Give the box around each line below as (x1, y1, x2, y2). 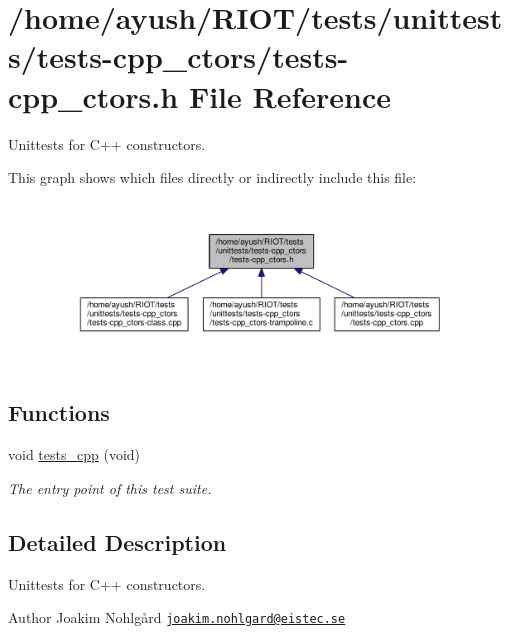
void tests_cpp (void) (8, 444, 141, 465)
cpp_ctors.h (8, 75, 179, 116)
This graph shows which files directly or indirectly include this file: (8, 167, 417, 188)
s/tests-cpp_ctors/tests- (8, 36, 349, 77)
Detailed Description (8, 526, 227, 557)
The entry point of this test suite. (8, 477, 212, 498)
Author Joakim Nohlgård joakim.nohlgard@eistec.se (8, 607, 346, 628)
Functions (8, 397, 110, 428)
